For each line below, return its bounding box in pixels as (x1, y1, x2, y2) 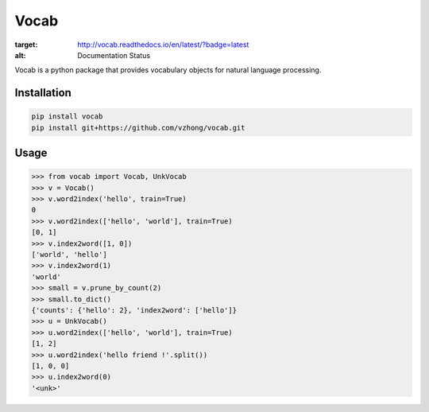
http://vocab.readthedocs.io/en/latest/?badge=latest (77, 40, 249, 49)
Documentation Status (77, 50, 151, 60)
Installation (14, 86, 71, 99)
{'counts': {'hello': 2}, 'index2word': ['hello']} (31, 306, 238, 314)
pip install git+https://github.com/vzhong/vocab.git (31, 123, 245, 132)
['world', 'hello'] (31, 251, 107, 259)
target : (14, 40, 38, 49)
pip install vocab (31, 112, 103, 121)
